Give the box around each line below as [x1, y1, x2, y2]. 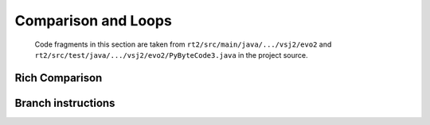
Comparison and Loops [14, 12, 173, 29]
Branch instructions [14, 96, 115, 110]
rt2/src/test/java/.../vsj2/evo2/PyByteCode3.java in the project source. [34, 50, 308, 59]
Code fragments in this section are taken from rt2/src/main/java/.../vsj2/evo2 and [34, 40, 332, 49]
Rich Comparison [14, 71, 103, 85]
